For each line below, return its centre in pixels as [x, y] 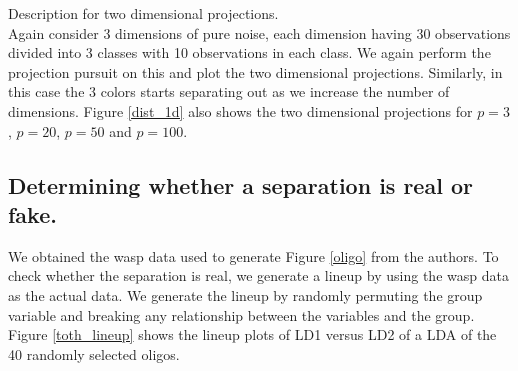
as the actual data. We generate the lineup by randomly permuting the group [245, 294]
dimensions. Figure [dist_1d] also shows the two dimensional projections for [240, 110]
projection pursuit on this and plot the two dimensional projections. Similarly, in [255, 71]
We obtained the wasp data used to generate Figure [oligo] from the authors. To [253, 255]
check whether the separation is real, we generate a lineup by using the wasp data [258, 275]
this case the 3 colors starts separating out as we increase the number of [229, 91]
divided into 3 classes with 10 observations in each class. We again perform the [249, 52]
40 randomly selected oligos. [94, 353]
